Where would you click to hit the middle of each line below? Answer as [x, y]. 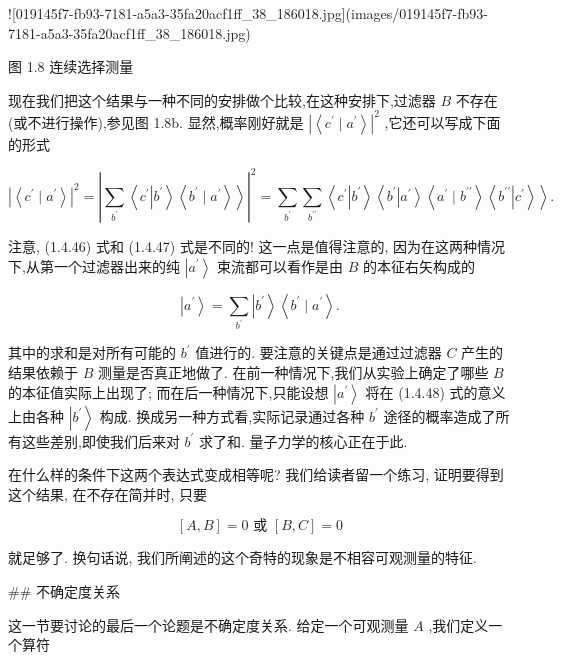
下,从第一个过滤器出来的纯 [94, 265]
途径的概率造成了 [439, 415]
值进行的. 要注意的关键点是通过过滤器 [318, 352]
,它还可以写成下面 [442, 121]
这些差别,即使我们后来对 [100, 440]
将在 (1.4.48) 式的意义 [435, 391]
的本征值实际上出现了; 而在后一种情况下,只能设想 [168, 391]
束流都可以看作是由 [280, 265]
